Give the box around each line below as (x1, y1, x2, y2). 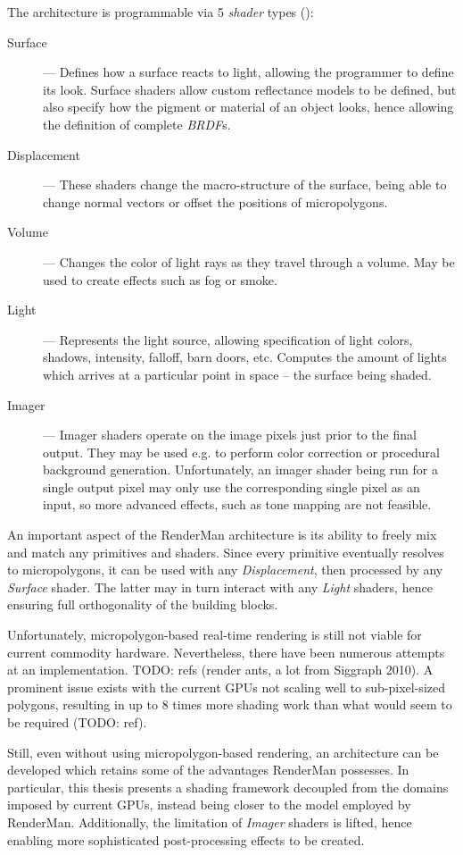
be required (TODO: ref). (7, 713, 147, 731)
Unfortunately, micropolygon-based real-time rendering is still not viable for (7, 625, 422, 644)
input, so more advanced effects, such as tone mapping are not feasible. (43, 495, 432, 514)
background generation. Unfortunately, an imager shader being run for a (43, 460, 438, 479)
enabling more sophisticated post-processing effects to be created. (7, 830, 365, 849)
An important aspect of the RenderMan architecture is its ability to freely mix (7, 525, 437, 544)
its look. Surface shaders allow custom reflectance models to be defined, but (43, 80, 457, 98)
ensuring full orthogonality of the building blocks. (7, 595, 278, 614)
